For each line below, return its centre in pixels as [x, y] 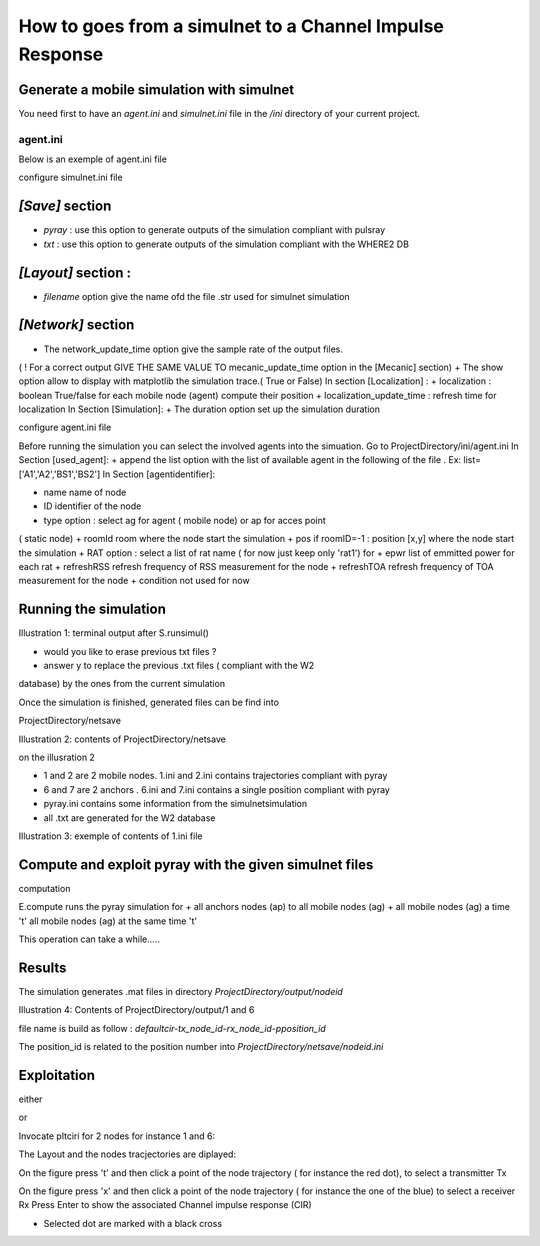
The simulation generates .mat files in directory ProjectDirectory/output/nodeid [181, 991]
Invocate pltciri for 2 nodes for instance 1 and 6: [116, 1136]
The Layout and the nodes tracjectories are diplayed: [127, 1154]
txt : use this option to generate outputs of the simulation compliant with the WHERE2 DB [226, 244]
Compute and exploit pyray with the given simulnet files [196, 864]
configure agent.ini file [65, 427]
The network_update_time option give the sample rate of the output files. [193, 349]
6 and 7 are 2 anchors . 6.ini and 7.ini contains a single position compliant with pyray [216, 789]
